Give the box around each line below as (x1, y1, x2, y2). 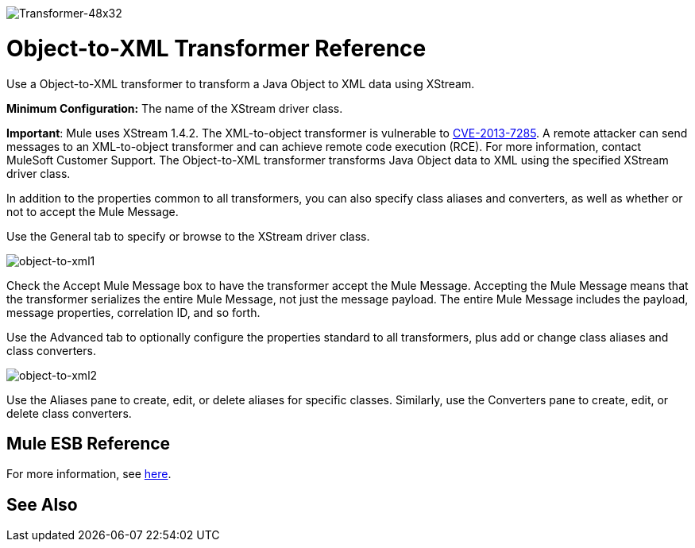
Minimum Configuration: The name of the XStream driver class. (6, 101, 343, 115)
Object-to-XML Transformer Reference (6, 34, 427, 62)
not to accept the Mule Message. (6, 204, 179, 218)
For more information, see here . (6, 467, 172, 481)
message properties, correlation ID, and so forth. (6, 305, 261, 319)
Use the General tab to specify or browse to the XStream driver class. (6, 229, 370, 243)
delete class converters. (6, 406, 132, 420)
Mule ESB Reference (6, 433, 171, 453)
